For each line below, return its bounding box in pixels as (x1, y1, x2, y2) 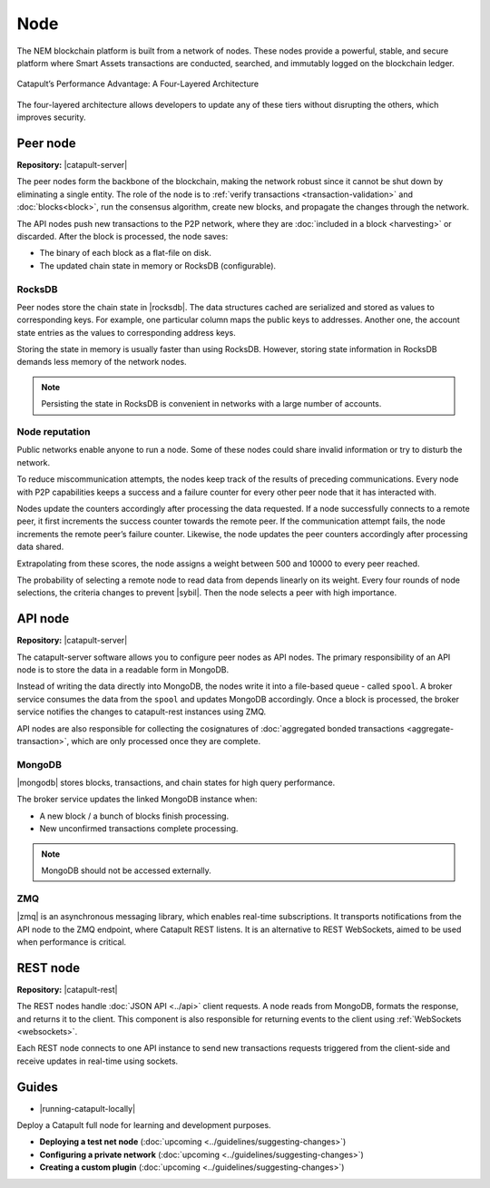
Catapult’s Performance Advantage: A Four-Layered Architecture (16, 78, 259, 90)
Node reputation (16, 426, 91, 437)
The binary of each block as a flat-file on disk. (39, 248, 212, 259)
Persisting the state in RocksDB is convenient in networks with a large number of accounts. (41, 398, 382, 409)
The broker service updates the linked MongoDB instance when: (16, 794, 258, 805)
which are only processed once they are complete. (71, 735, 261, 746)
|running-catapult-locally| (39, 1103, 136, 1114)
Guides (16, 1079, 59, 1095)
